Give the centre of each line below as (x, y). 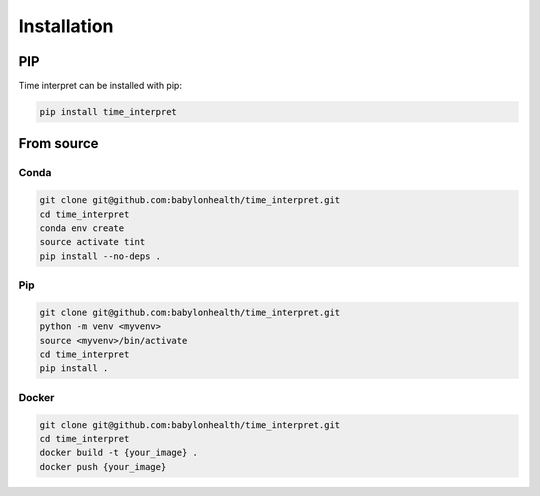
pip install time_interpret (108, 112)
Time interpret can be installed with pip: (100, 86)
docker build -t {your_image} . (119, 453)
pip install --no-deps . (100, 256)
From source (58, 143)
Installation (66, 26)
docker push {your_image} (103, 466)
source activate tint (92, 242)
